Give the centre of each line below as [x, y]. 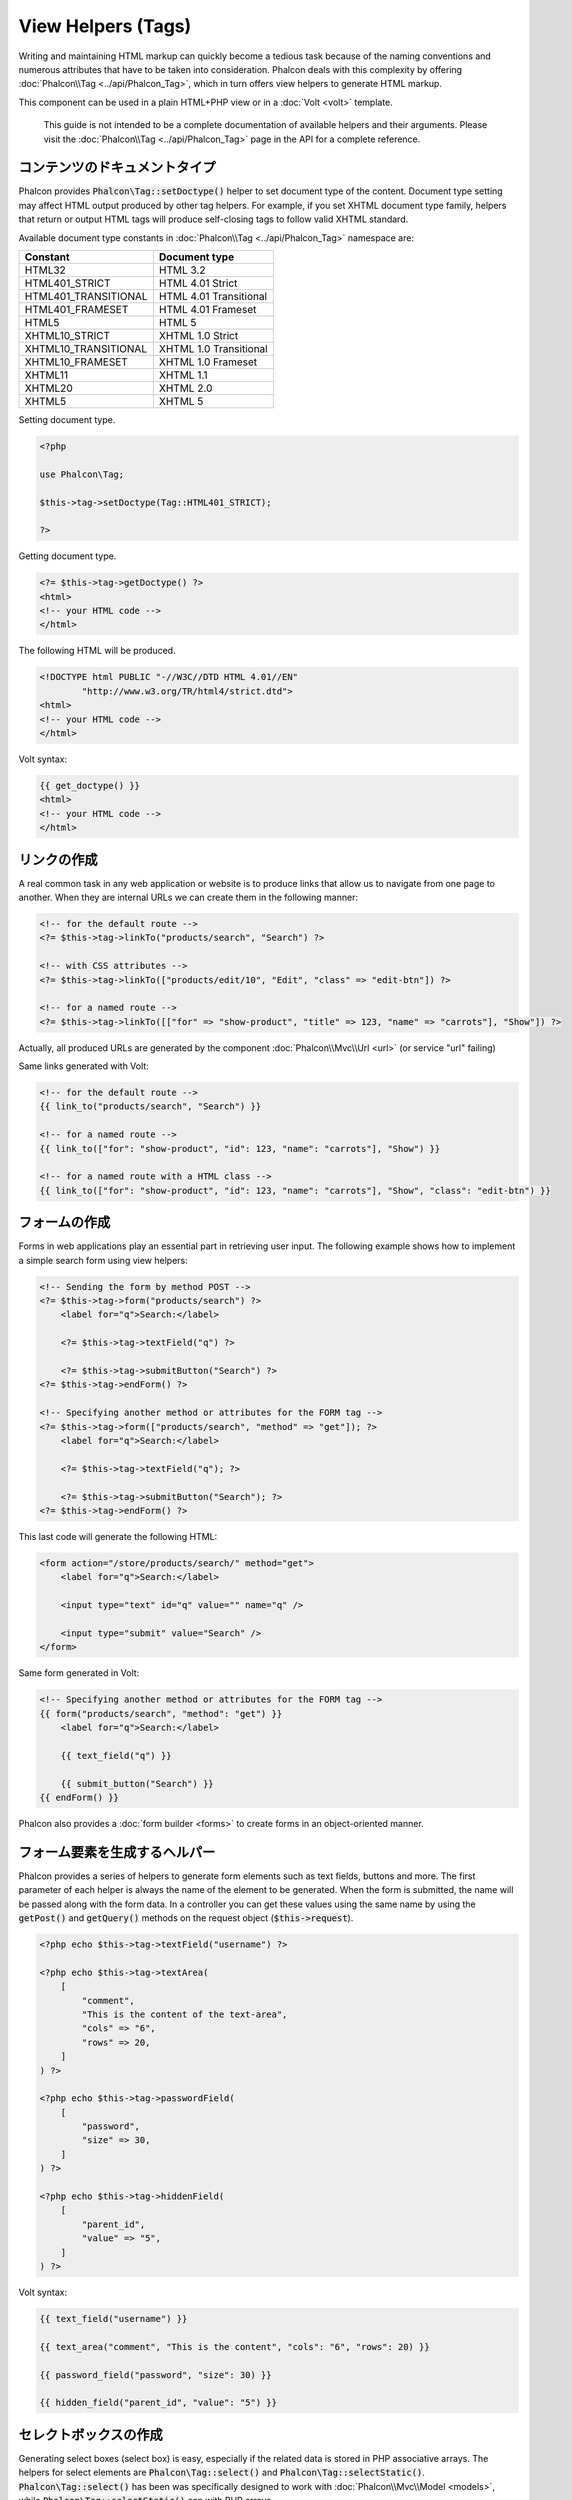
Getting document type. [67, 556]
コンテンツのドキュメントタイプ [117, 167]
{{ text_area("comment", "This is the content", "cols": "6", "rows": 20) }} [234, 2346]
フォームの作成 [64, 1222]
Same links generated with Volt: [83, 1066]
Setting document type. [67, 419]
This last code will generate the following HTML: [118, 1536]
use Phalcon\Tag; [82, 474]
